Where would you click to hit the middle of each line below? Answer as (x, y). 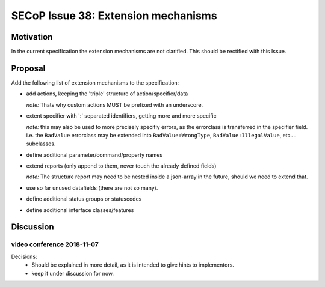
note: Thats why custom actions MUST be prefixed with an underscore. (115, 104)
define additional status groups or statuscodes (84, 199)
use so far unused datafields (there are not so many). (92, 188)
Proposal (28, 68)
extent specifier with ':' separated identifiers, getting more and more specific (121, 116)
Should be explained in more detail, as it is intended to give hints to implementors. (133, 265)
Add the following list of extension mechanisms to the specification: (95, 83)
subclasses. (41, 143)
